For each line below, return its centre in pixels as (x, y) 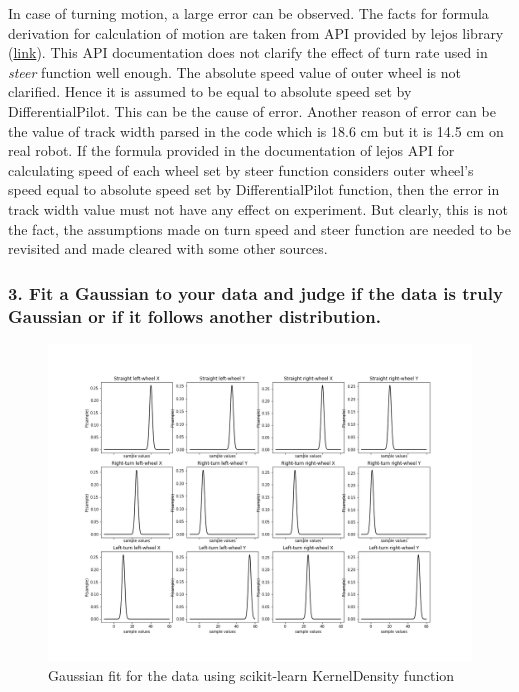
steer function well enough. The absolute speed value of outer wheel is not (234, 71)
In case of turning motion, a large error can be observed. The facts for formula (248, 13)
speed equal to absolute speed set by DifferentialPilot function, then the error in (254, 189)
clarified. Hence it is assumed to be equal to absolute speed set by (210, 91)
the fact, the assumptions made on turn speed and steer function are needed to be (259, 228)
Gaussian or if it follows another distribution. (194, 315)
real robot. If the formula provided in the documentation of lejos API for (231, 150)
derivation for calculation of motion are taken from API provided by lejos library (256, 32)
